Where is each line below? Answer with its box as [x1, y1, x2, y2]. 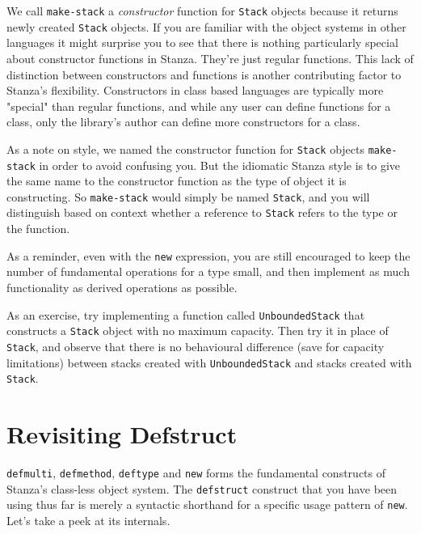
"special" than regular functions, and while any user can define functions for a [6, 97, 391, 114]
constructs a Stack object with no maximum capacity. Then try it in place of [6, 322, 389, 339]
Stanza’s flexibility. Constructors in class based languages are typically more [6, 82, 384, 99]
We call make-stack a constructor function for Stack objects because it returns [6, 2, 398, 19]
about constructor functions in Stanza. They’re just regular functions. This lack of [6, 49, 414, 66]
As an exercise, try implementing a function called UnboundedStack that [6, 306, 365, 323]
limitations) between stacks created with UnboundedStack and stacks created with [6, 354, 412, 371]
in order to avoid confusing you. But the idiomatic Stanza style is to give [39, 156, 401, 173]
